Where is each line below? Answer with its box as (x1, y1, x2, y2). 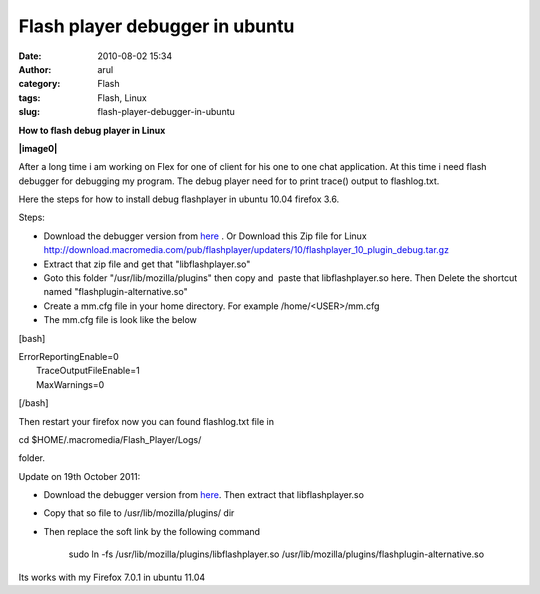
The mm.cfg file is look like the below (43, 314, 197, 326)
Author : (18, 63, 52, 75)
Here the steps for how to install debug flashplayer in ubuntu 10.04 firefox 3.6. (18, 193, 340, 205)
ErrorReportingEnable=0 (18, 350, 119, 362)
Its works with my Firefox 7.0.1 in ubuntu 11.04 (18, 571, 206, 583)
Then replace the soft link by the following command (43, 525, 260, 537)
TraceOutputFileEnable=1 (36, 365, 140, 377)
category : (18, 78, 61, 90)
